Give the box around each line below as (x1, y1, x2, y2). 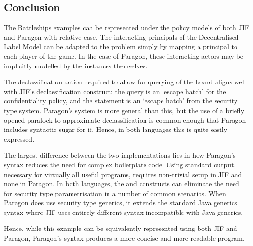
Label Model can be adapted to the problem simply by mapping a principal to (4, 41, 237, 51)
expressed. (4, 133, 35, 144)
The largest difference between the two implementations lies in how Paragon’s (4, 150, 236, 160)
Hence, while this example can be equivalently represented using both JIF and (4, 223, 237, 233)
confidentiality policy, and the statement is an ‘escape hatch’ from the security (4, 96, 238, 106)
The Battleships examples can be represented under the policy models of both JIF (4, 22, 249, 33)
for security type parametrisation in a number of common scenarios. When (4, 188, 226, 198)
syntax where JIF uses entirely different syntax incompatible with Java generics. (4, 207, 243, 217)
